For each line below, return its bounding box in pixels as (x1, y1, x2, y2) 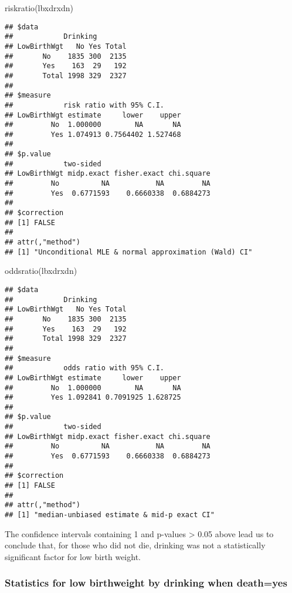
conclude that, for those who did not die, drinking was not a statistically (5, 539, 266, 551)
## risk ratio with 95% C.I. (5, 100, 165, 109)
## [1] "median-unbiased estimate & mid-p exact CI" (5, 511, 215, 520)
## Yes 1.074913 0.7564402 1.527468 (5, 130, 181, 139)
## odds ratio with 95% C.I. (5, 364, 165, 373)
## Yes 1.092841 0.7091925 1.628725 (5, 393, 181, 402)
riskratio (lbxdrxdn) (5, 2, 73, 14)
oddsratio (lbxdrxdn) (5, 264, 77, 277)
